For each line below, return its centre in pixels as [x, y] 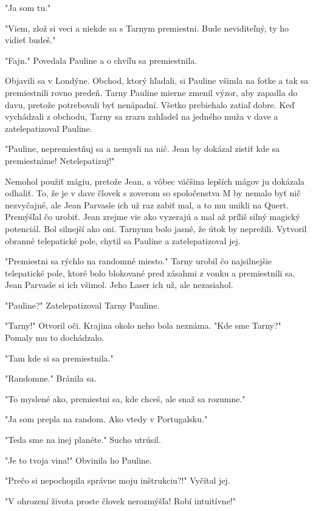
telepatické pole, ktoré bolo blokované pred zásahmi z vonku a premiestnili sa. [150, 273]
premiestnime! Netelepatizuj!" [60, 160]
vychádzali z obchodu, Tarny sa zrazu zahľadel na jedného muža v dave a [142, 116]
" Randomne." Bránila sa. [51, 378]
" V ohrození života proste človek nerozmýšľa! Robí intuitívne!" [121, 500]
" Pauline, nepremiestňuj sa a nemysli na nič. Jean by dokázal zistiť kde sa [143, 149]
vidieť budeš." [30, 40]
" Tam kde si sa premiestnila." [59, 358]
